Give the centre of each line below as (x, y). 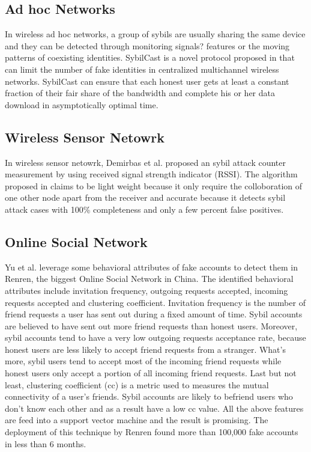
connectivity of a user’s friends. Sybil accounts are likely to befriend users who (149, 396)
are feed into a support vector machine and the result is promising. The (137, 420)
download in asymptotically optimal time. (82, 104)
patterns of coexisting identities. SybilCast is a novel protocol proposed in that (150, 57)
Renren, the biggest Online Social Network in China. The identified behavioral (149, 279)
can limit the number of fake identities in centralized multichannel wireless (142, 69)
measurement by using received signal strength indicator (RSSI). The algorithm (151, 174)
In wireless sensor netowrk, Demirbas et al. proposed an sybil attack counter (145, 162)
